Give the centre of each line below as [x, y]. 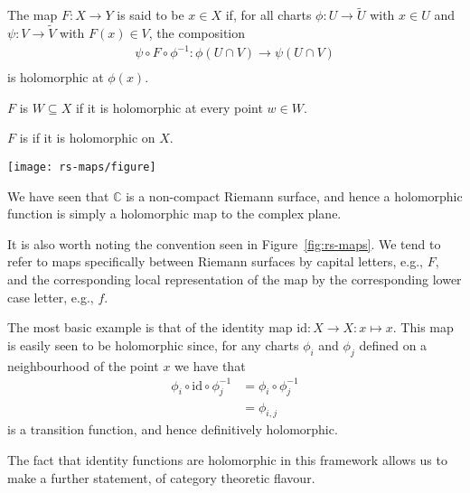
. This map [423, 327]
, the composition [197, 33]
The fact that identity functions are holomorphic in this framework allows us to [227, 459]
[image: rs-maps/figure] [82, 167]
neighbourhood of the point [83, 365]
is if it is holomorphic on [87, 138]
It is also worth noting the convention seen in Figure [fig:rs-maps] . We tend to [224, 243]
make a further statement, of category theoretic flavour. [161, 477]
